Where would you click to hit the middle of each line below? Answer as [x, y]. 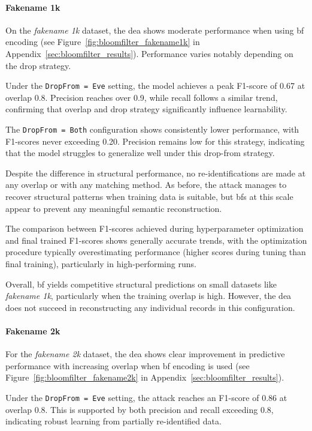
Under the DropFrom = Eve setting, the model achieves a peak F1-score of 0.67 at [155, 86]
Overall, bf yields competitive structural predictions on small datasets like [141, 284]
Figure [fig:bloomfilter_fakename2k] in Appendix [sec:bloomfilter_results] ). [145, 377]
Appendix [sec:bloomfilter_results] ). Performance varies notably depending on [149, 53]
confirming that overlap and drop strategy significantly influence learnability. [146, 109]
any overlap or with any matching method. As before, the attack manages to [146, 185]
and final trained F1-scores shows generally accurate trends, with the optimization [156, 240]
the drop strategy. [38, 65]
